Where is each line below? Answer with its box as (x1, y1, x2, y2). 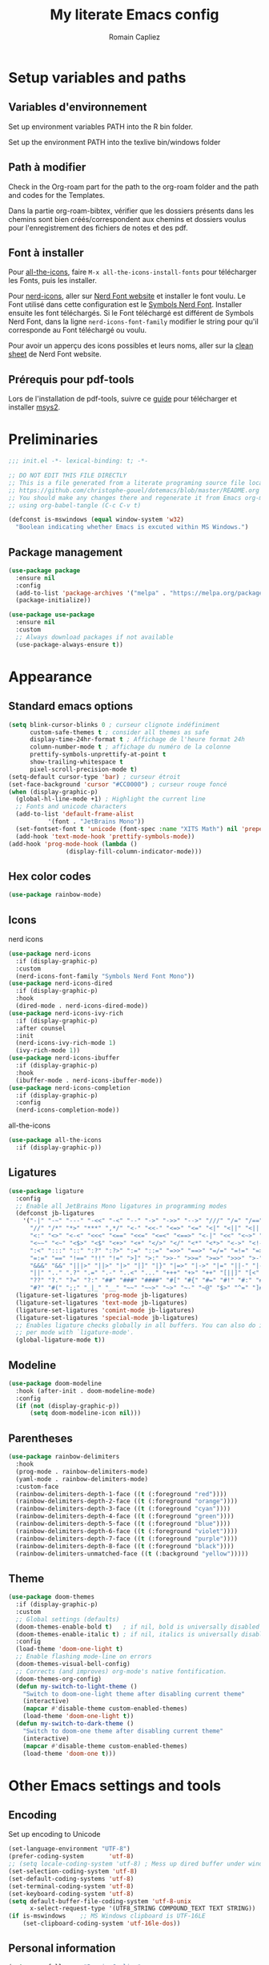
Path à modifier (8, 160, 86, 174)
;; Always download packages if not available (15, 633, 174, 641)
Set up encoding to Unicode (8, 1830, 102, 1839)
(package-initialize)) (15, 596, 91, 604)
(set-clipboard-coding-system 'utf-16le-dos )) (22, 1919, 181, 1928)
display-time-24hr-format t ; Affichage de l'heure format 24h (29, 736, 246, 744)
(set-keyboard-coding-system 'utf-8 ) (8, 1890, 134, 1898)
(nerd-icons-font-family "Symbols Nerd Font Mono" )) (15, 972, 195, 980)
